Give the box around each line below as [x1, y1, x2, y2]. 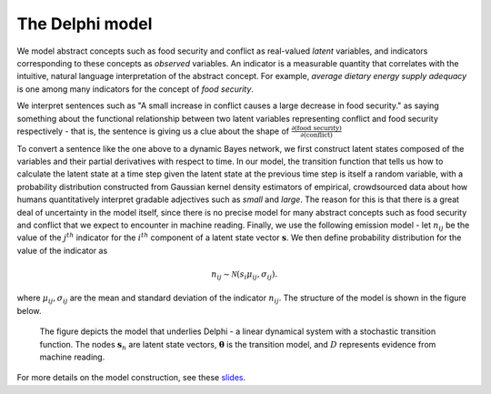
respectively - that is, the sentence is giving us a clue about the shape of [16, 126, 290, 136]
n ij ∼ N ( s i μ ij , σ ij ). [210, 268, 278, 281]
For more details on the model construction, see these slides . [16, 372, 246, 383]
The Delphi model [16, 14, 153, 34]
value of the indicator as [16, 245, 108, 256]
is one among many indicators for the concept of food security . [16, 83, 255, 95]
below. [16, 305, 42, 316]
